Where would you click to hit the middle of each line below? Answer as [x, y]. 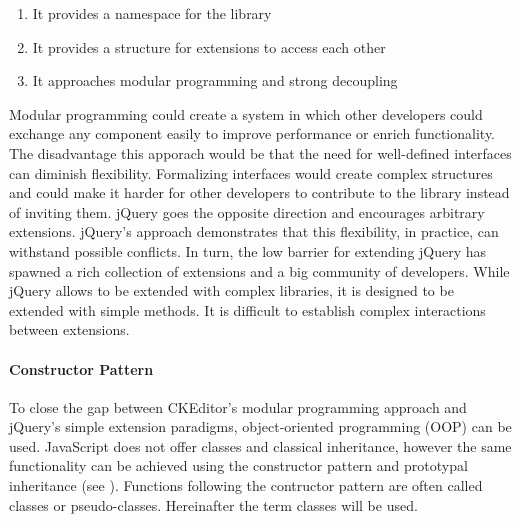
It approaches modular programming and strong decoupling [215, 80]
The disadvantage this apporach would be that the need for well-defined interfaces [260, 152]
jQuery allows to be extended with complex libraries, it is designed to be [231, 290]
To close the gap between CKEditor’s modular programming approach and [238, 406]
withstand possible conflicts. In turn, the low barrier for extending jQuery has [248, 250]
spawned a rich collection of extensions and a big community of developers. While [259, 270]
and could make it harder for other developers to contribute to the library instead [259, 192]
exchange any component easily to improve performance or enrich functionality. [252, 133]
